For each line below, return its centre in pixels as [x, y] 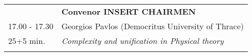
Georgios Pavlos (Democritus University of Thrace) [152, 26]
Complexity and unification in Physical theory [142, 41]
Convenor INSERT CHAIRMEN [129, 11]
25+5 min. [27, 41]
